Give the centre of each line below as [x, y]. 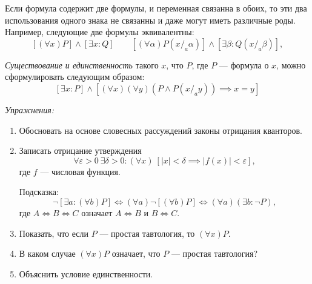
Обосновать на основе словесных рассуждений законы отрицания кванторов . [161, 130]
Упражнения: [29, 109]
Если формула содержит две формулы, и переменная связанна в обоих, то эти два [156, 8]
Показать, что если [54, 233]
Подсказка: [39, 192]
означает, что [136, 253]
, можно [291, 64]
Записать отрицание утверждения [80, 150]
